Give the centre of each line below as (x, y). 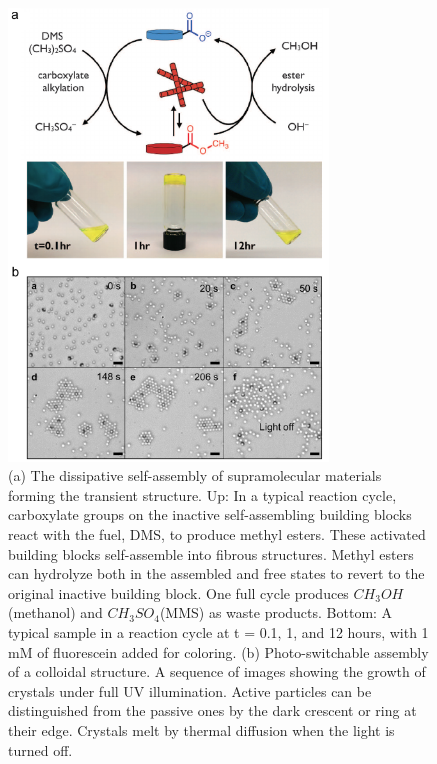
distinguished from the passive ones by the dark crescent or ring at (212, 710)
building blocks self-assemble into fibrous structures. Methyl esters (211, 553)
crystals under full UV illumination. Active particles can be (190, 690)
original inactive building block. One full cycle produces (178, 592)
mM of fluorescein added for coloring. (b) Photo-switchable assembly (218, 651)
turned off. (40, 749)
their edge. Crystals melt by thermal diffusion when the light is (201, 730)
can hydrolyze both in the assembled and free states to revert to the (216, 573)
